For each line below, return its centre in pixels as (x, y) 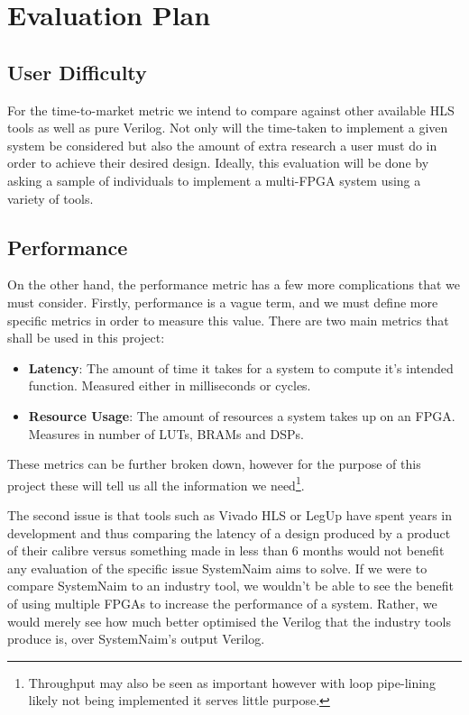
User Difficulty (77, 72)
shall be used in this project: (86, 338)
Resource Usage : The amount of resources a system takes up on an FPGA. (242, 415)
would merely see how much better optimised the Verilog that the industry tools (230, 621)
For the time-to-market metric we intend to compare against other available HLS (231, 110)
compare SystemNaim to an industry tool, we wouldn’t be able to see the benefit (230, 586)
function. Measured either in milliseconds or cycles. (170, 385)
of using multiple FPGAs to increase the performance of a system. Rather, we (222, 603)
